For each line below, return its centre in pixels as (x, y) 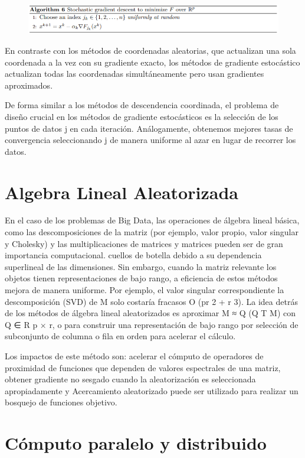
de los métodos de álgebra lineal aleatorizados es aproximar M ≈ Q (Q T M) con (150, 313)
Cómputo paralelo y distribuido (136, 443)
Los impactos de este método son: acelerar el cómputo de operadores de (134, 355)
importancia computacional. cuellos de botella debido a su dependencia (133, 255)
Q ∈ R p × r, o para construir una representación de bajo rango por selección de (152, 324)
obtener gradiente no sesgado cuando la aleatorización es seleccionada (130, 379)
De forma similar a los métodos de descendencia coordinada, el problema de (142, 105)
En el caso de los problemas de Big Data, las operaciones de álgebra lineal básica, (152, 220)
